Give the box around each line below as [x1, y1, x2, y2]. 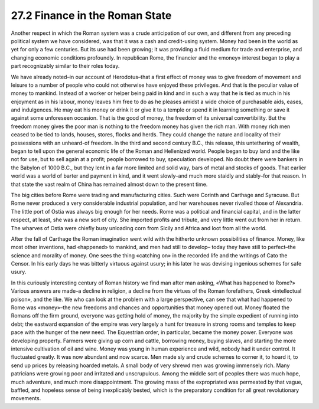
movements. [11, 395, 41, 402]
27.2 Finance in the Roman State [11, 9, 172, 22]
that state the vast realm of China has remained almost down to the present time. [11, 181, 208, 188]
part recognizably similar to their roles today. [11, 63, 120, 70]
